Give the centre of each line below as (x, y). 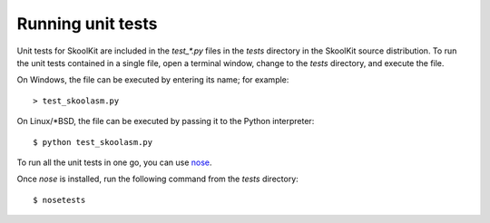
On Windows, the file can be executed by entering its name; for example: (153, 80)
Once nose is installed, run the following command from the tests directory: (157, 179)
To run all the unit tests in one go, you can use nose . (114, 162)
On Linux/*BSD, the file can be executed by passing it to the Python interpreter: (166, 121)
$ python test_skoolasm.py (93, 142)
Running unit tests (87, 24)
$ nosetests (59, 200)
